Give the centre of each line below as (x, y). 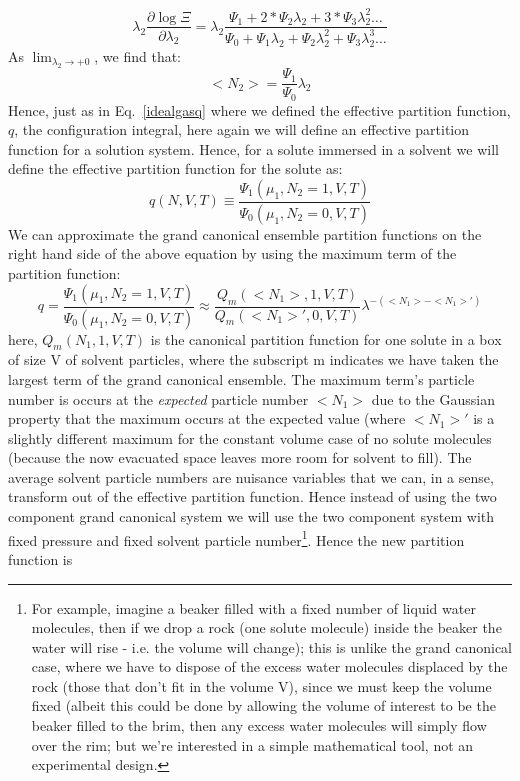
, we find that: (138, 55)
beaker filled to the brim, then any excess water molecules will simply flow (259, 725)
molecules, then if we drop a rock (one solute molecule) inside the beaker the (266, 627)
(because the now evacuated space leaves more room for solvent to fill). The (240, 457)
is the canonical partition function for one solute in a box (326, 338)
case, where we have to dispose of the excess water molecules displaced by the (269, 666)
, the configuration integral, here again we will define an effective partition (242, 129)
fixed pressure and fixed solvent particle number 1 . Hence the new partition (236, 538)
